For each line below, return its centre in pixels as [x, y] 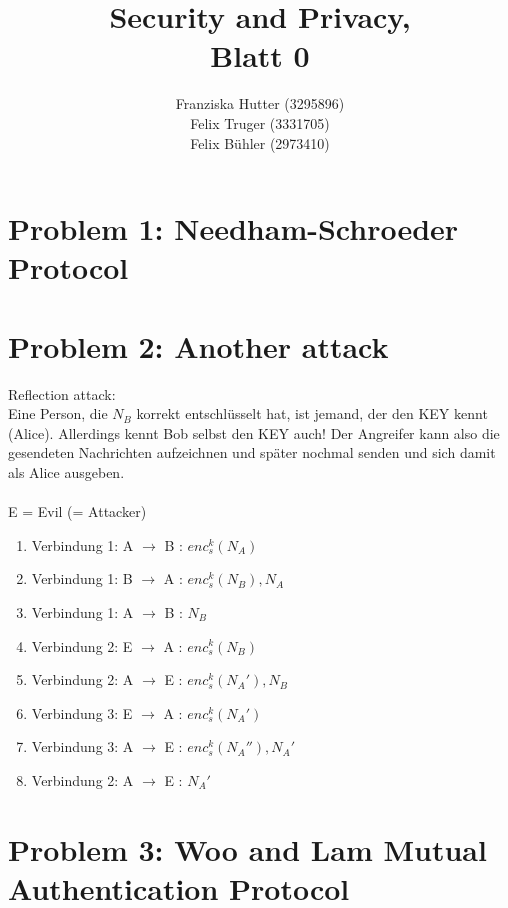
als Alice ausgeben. [66, 471]
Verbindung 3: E [82, 712]
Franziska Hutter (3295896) [260, 103]
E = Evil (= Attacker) [77, 511]
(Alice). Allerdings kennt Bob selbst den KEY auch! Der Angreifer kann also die [254, 432]
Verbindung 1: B [82, 578]
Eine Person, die [58, 413]
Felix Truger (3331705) [260, 122]
